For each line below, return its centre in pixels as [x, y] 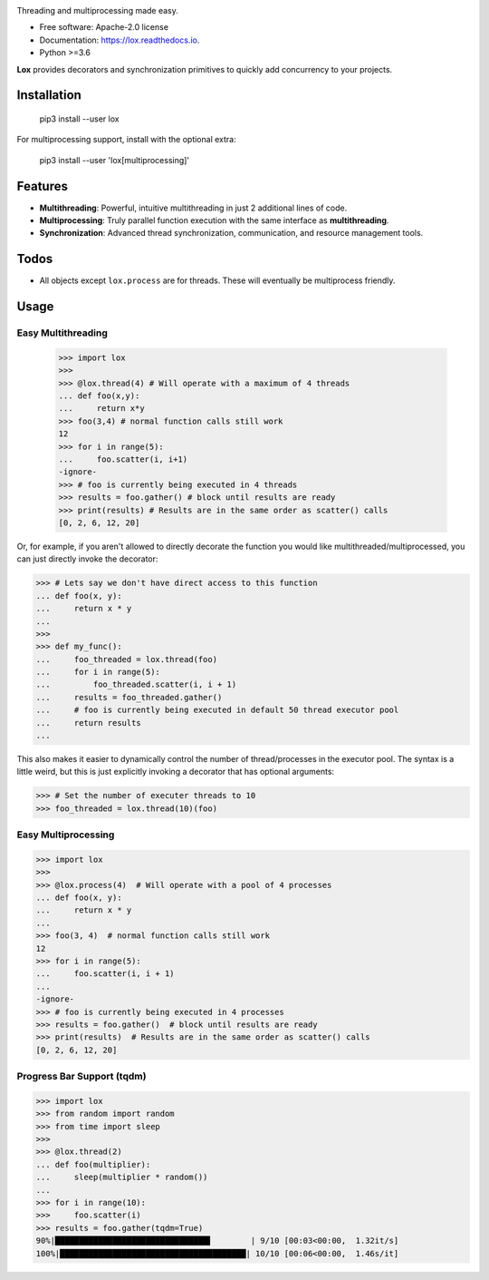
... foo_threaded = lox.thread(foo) [126, 659]
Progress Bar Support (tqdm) [81, 1077]
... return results [89, 723]
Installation [49, 95]
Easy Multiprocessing [66, 835]
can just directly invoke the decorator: [87, 559]
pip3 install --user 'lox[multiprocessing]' [115, 160]
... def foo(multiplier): [93, 1164]
